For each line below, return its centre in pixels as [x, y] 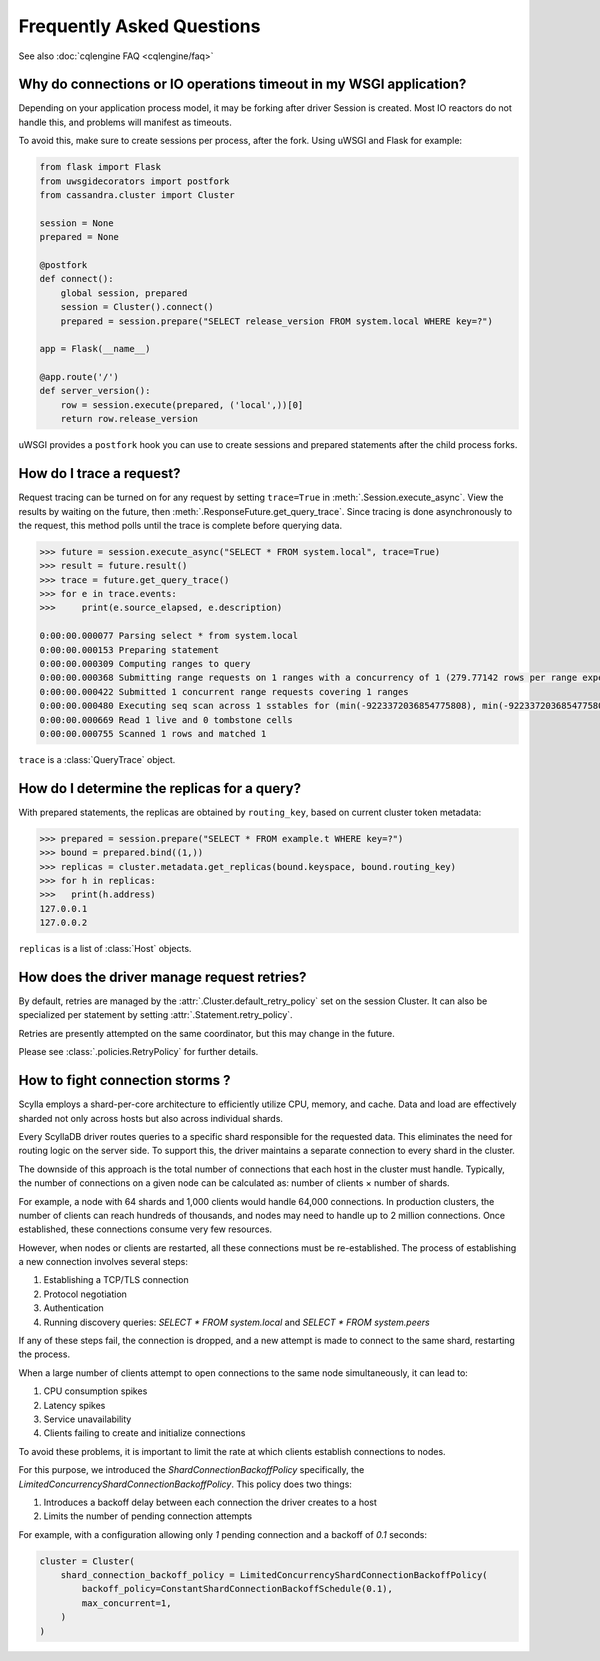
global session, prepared [124, 293]
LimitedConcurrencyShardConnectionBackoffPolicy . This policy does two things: [185, 1484]
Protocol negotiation [85, 1294]
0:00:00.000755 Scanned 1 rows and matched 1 [153, 733]
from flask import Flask [100, 167]
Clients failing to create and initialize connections [144, 1433]
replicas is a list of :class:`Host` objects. [105, 949]
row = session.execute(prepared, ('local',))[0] [182, 404]
